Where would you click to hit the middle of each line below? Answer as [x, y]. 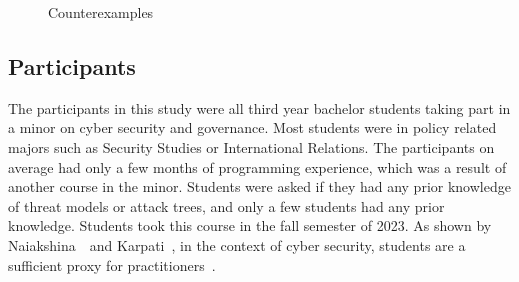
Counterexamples [101, 12]
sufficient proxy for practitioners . [112, 264]
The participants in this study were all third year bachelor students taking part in [259, 107]
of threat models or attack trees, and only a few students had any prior [226, 205]
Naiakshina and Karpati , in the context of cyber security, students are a [237, 244]
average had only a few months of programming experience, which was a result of [257, 166]
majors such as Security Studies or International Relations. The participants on [251, 146]
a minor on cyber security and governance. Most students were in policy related [252, 127]
